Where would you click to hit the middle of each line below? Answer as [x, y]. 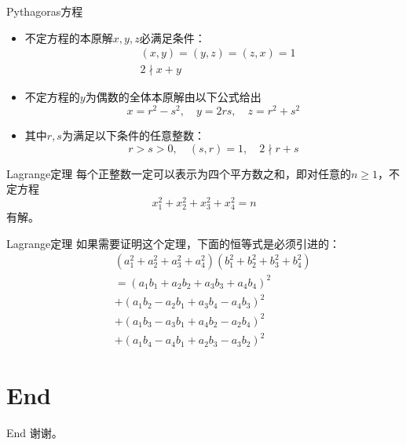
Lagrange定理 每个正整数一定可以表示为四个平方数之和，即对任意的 [179, 173]
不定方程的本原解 [69, 37]
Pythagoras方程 [45, 11]
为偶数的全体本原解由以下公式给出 [173, 97]
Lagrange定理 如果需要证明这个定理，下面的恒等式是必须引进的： [173, 243]
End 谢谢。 [35, 433]
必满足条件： [172, 37]
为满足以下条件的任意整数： [133, 135]
